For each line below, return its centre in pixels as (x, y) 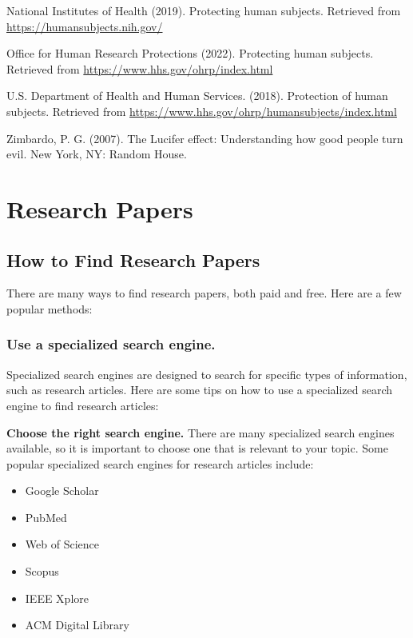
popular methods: (50, 308)
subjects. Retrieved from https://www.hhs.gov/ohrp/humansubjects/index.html (202, 111)
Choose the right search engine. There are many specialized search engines (201, 432)
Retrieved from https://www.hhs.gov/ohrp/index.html (140, 68)
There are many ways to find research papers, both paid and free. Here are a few (204, 293)
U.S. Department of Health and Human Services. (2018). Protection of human (197, 96)
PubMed (46, 517)
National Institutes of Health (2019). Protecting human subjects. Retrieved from (204, 10)
